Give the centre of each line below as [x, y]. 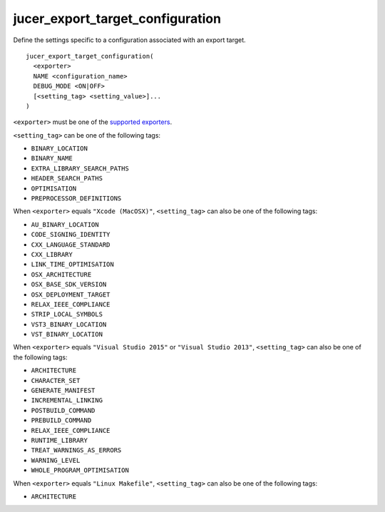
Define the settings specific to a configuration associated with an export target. [129, 40]
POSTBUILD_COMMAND [63, 410]
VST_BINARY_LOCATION [67, 334]
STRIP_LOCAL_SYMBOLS [67, 314]
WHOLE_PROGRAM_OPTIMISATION [80, 470]
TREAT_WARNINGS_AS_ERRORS [76, 450]
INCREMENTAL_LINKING [67, 400]
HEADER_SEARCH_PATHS [67, 179]
